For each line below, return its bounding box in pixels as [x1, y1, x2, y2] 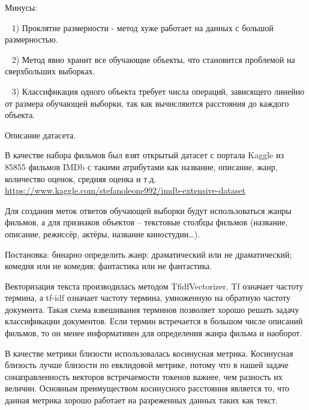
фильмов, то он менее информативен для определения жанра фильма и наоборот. [5, 327, 302, 339]
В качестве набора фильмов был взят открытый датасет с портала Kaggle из [5, 149, 284, 161]
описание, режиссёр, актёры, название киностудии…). [5, 227, 200, 240]
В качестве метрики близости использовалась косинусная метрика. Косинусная [5, 346, 293, 359]
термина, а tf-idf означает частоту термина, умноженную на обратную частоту [5, 291, 290, 304]
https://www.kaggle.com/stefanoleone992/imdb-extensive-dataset [5, 184, 245, 197]
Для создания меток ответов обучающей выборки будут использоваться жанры [5, 204, 292, 216]
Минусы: [5, 1, 37, 13]
